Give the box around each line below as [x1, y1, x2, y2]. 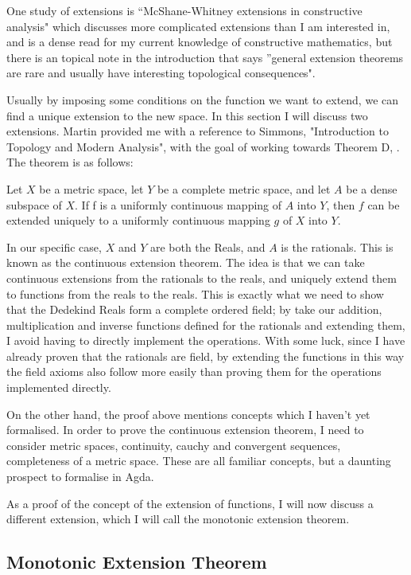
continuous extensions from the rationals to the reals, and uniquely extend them [6, 269, 397, 286]
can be [367, 196, 400, 213]
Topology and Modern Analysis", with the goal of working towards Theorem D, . [6, 138, 400, 155]
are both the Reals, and [149, 238, 266, 255]
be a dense [346, 180, 397, 197]
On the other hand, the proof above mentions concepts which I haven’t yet [6, 405, 370, 422]
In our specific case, [6, 238, 102, 255]
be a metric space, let [39, 180, 144, 197]
